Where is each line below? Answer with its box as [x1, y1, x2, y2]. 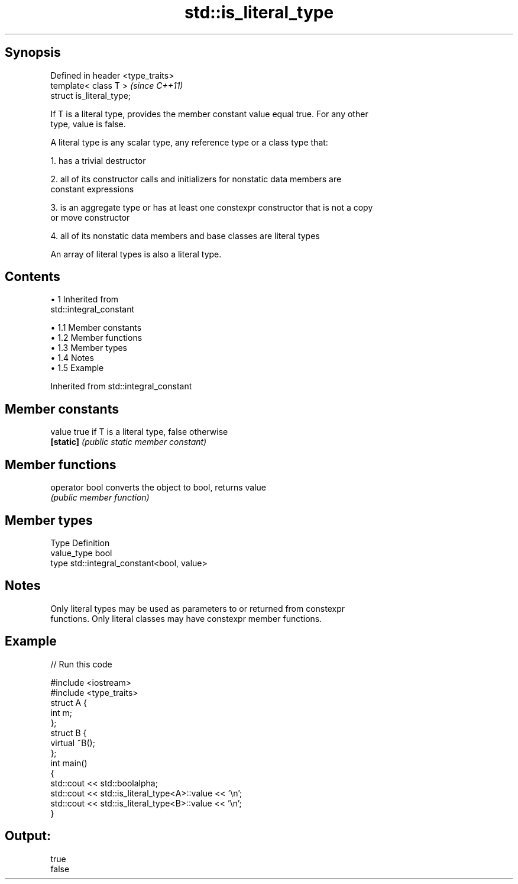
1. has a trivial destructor [50, 155, 146, 166]
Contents [5, 269, 60, 285]
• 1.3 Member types [50, 343, 127, 353]
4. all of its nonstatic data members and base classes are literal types [50, 230, 320, 241]
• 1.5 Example [50, 363, 104, 373]
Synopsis [5, 45, 61, 60]
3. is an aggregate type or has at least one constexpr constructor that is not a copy [50, 202, 373, 212]
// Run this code [50, 659, 112, 669]
